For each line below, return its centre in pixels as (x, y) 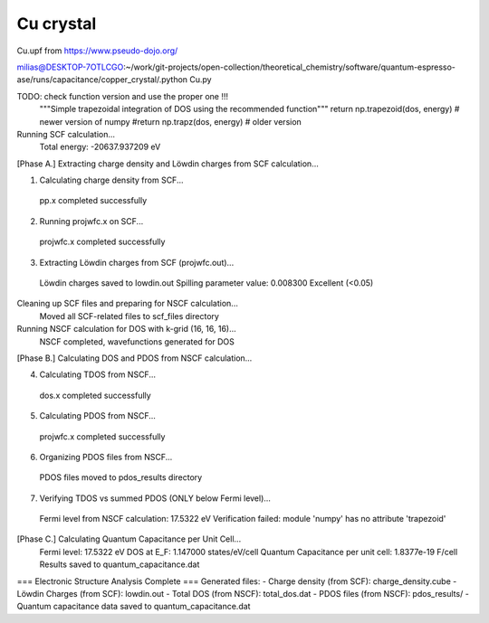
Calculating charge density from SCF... (111, 180)
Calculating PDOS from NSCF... (97, 416)
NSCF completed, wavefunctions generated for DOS (137, 341)
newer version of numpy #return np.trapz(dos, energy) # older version (171, 121)
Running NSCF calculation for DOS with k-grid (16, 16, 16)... (127, 329)
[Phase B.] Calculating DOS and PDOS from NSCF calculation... (134, 358)
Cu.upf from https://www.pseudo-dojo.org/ (97, 51)
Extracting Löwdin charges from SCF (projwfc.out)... (137, 262)
